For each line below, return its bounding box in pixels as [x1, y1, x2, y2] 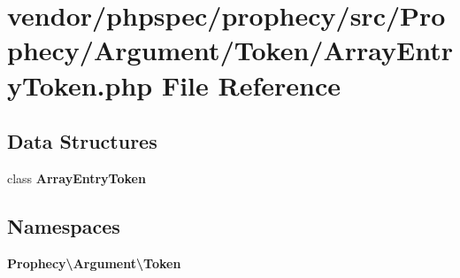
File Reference [161, 66, 341, 103]
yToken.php [7, 66, 153, 103]
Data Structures [7, 127, 157, 155]
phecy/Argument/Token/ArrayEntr [7, 32, 453, 68]
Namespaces [7, 212, 120, 239]
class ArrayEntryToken [7, 168, 146, 187]
